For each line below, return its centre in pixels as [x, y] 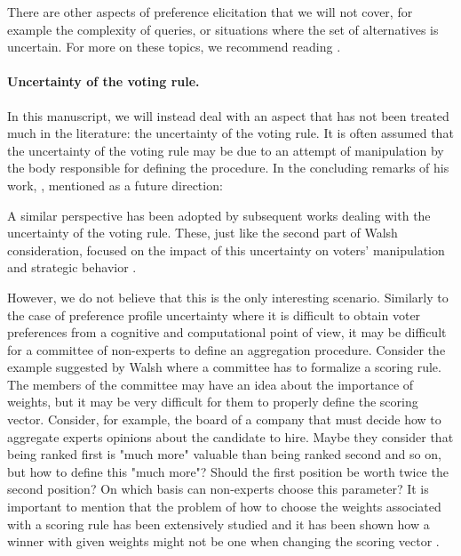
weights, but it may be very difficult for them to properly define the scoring [213, 402]
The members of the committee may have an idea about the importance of [211, 384]
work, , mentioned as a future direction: [115, 185]
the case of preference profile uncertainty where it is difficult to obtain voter [214, 314]
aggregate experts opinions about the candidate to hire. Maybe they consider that [230, 436]
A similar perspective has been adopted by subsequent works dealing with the [219, 215]
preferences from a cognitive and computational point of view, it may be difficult [227, 332]
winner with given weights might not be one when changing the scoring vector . [223, 541]
